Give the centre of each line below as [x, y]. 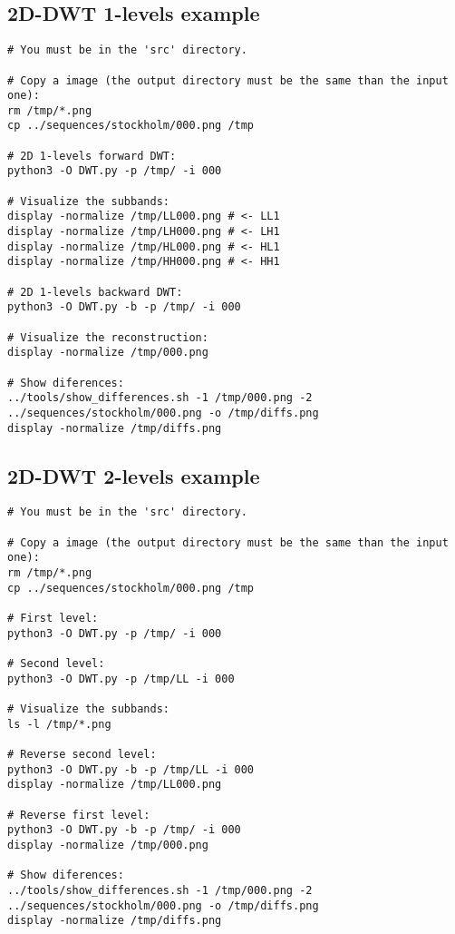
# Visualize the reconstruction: [108, 337]
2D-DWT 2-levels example [134, 475]
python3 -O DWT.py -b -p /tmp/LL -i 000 [131, 769]
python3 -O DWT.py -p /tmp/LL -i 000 [121, 678]
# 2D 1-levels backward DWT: [95, 292]
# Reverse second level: [82, 754]
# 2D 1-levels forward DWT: [92, 156]
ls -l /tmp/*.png [59, 724]
